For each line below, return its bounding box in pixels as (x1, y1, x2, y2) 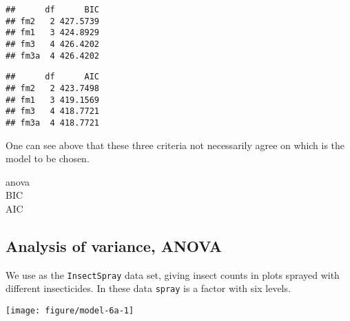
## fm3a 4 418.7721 (6, 117, 100, 128)
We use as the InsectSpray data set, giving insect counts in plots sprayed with (6, 267, 340, 282)
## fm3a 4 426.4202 (6, 50, 100, 61)
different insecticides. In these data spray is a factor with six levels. (6, 281, 291, 295)
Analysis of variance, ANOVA (6, 235, 223, 256)
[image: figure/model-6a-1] (6, 306, 134, 316)
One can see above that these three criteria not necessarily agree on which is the (6, 137, 345, 152)
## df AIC (6, 72, 100, 82)
